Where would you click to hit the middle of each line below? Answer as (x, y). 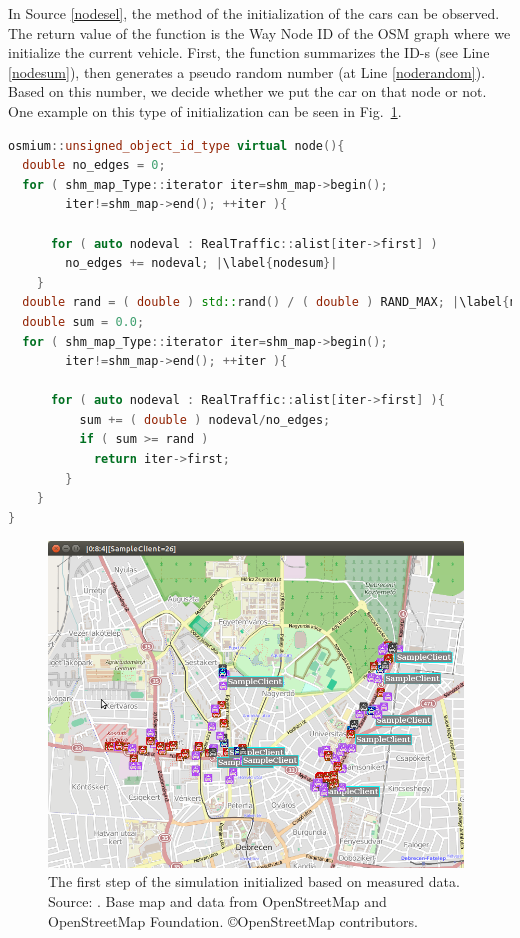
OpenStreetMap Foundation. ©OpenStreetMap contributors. (233, 920)
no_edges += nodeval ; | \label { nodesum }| (201, 263)
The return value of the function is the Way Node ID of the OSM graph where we (259, 32)
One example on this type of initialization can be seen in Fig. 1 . (205, 110)
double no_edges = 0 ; (94, 165)
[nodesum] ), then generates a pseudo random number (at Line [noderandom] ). (247, 71)
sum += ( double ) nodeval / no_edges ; (205, 419)
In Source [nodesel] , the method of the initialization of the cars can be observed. (254, 13)
